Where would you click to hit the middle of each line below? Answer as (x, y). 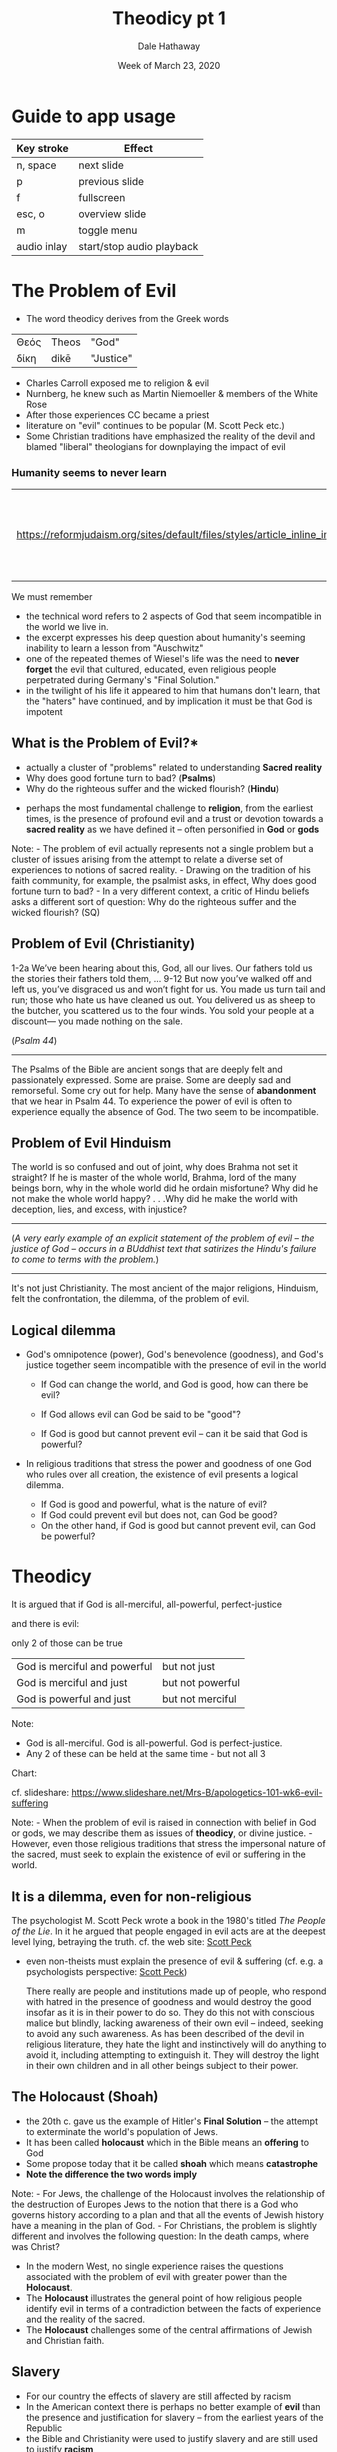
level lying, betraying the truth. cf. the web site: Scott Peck (131, 1941)
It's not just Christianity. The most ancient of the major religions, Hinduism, (165, 1288)
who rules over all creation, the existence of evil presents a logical (162, 1474)
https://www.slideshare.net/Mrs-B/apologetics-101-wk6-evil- (196, 1793)
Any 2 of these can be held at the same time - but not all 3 (145, 1754)
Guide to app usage (93, 116)
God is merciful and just (72, 1683)
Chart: (24, 1773)
